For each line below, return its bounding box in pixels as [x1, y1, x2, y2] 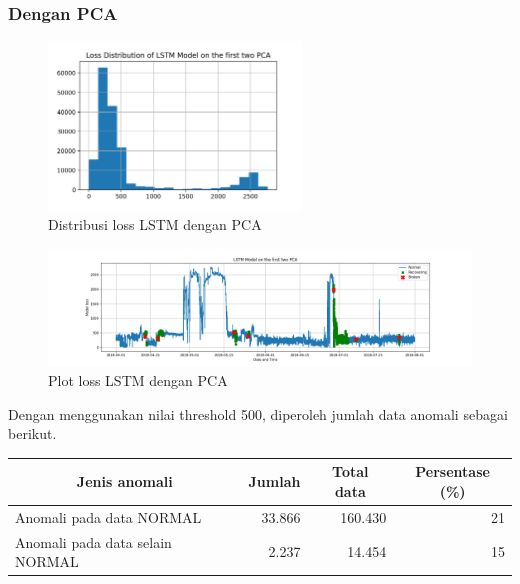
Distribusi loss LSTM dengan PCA [48, 214, 262, 235]
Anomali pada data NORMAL [15, 506, 202, 527]
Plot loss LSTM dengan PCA [48, 370, 228, 391]
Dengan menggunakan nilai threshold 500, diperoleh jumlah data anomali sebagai [8, 403, 508, 424]
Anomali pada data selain [15, 531, 172, 552]
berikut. [8, 423, 57, 444]
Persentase [415, 461, 490, 482]
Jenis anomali [76, 471, 173, 492]
